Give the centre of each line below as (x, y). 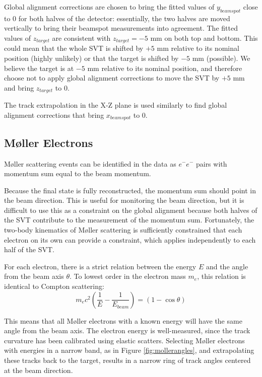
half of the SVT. (29, 249)
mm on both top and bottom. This (204, 37)
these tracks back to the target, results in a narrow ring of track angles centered (127, 360)
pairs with (211, 163)
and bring (19, 87)
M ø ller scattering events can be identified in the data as (90, 163)
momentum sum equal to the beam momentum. (78, 173)
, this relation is (221, 276)
